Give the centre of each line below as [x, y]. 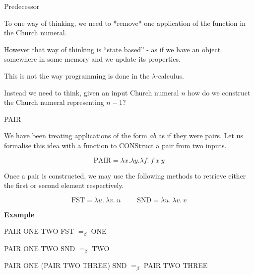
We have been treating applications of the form [76, 136]
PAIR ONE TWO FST [39, 231]
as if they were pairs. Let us [201, 136]
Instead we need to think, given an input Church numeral [92, 92]
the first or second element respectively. [64, 185]
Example [19, 214]
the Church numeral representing [54, 102]
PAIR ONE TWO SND [40, 248]
